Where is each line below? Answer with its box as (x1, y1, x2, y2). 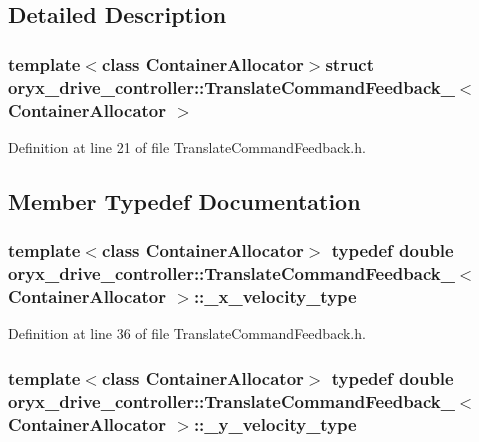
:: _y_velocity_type (193, 411, 357, 436)
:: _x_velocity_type (193, 283, 357, 308)
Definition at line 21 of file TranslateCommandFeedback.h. (8, 136, 366, 157)
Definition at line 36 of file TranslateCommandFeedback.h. (8, 323, 366, 344)
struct (325, 51, 375, 76)
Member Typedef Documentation (8, 185, 361, 216)
